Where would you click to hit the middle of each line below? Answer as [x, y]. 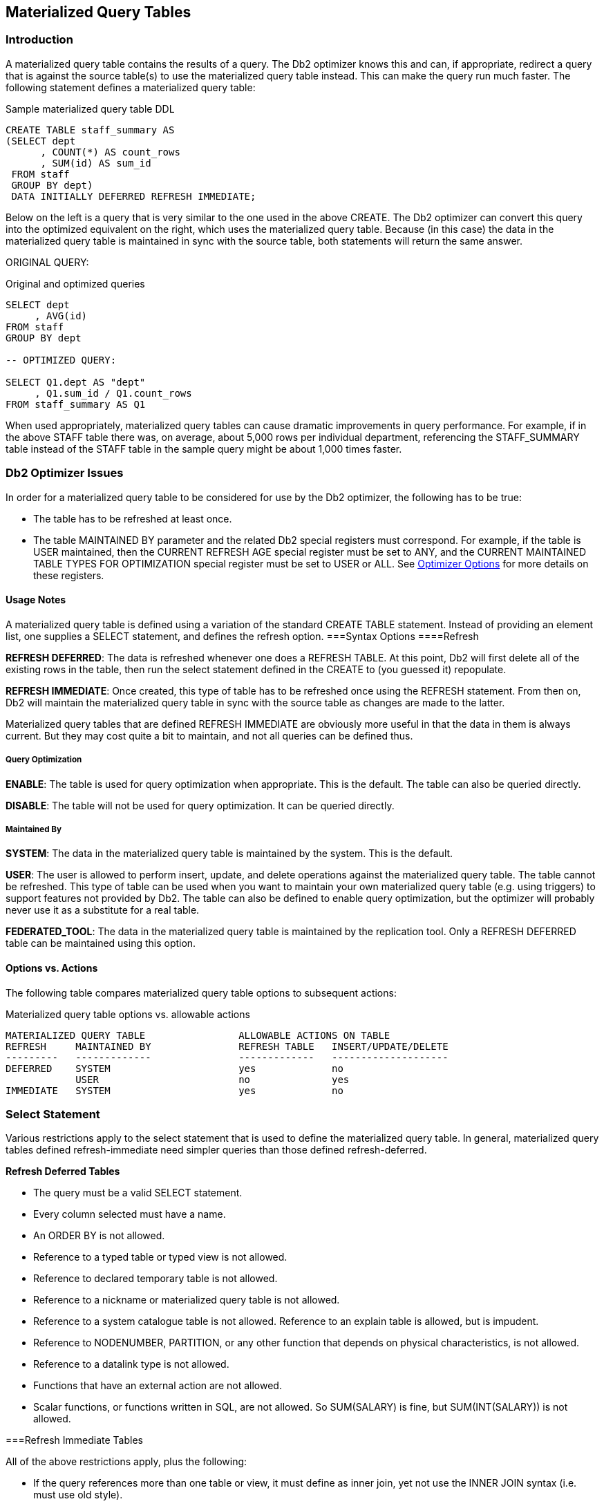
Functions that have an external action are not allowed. [158, 1386]
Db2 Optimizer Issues [65, 473]
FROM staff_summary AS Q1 [76, 404]
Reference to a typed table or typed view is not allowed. [160, 1257]
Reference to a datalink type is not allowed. [131, 1364]
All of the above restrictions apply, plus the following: [126, 1462]
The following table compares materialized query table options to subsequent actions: [201, 992]
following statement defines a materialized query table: [131, 87]
